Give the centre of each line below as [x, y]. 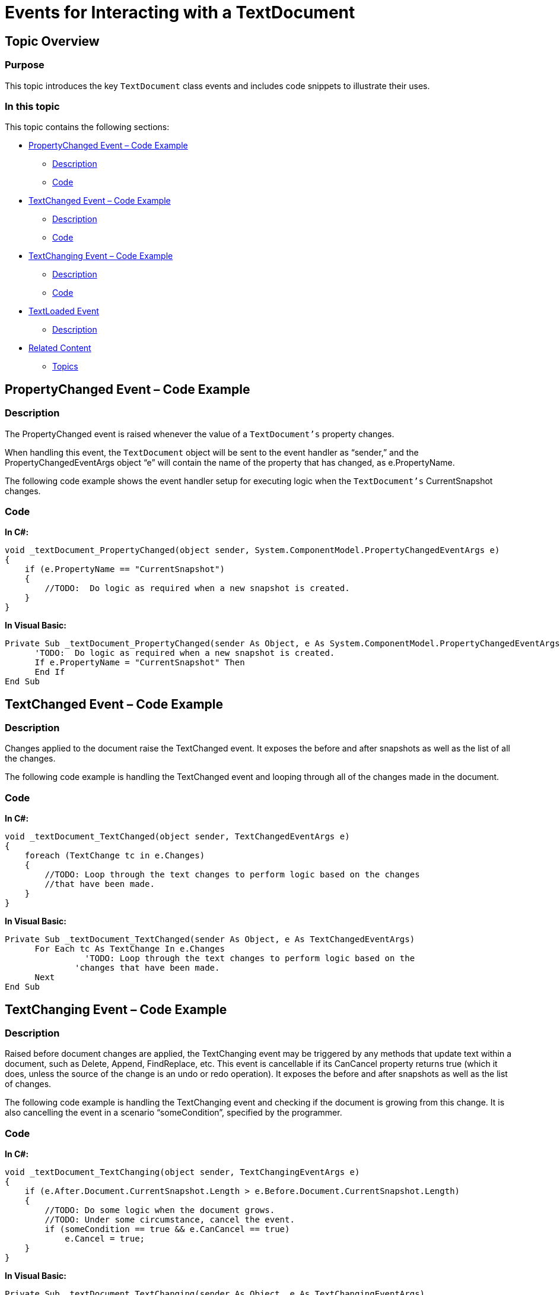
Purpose [25, 65]
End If [50, 672]
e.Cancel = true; [105, 1239]
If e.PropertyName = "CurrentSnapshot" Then [140, 663]
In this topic [32, 106]
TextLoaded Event [64, 311]
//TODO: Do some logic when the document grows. [160, 1210]
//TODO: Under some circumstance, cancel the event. [170, 1220]
